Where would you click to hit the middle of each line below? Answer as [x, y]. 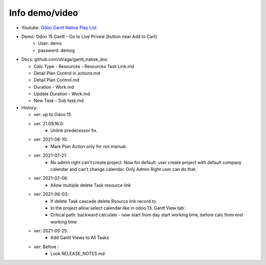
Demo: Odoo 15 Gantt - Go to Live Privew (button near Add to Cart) [89, 36]
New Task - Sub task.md [59, 100]
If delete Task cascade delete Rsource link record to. [104, 201]
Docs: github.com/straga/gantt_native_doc [65, 60]
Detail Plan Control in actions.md [67, 73]
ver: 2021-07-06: [51, 178]
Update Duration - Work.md [62, 94]
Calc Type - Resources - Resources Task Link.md [84, 66]
